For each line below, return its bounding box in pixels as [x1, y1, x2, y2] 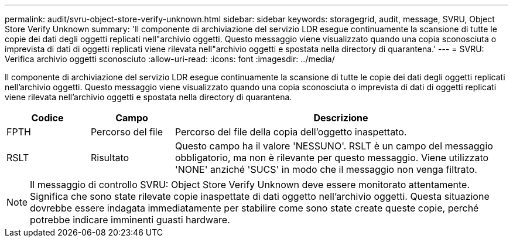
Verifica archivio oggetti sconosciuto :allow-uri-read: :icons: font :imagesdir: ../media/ [5, 54, 335, 64]
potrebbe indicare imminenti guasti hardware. [30, 214, 230, 226]
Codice [31, 112, 64, 124]
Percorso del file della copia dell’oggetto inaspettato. [175, 126, 407, 138]
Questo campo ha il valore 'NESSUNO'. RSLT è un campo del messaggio [175, 140, 493, 152]
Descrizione [313, 112, 368, 124]
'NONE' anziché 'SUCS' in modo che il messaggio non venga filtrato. [175, 163, 477, 175]
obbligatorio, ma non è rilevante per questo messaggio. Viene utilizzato [175, 152, 489, 163]
